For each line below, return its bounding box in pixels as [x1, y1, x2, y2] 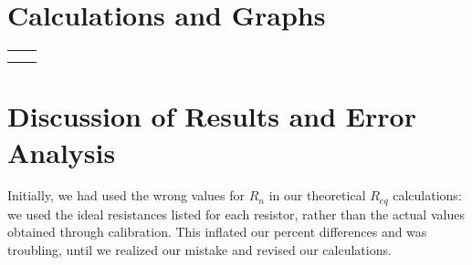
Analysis [7, 133, 116, 170]
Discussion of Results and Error [7, 97, 416, 135]
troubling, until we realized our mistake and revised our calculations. [7, 240, 392, 260]
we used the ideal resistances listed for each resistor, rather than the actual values [7, 204, 465, 223]
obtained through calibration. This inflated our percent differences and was [7, 222, 427, 241]
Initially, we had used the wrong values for [7, 186, 246, 205]
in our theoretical [268, 186, 366, 205]
